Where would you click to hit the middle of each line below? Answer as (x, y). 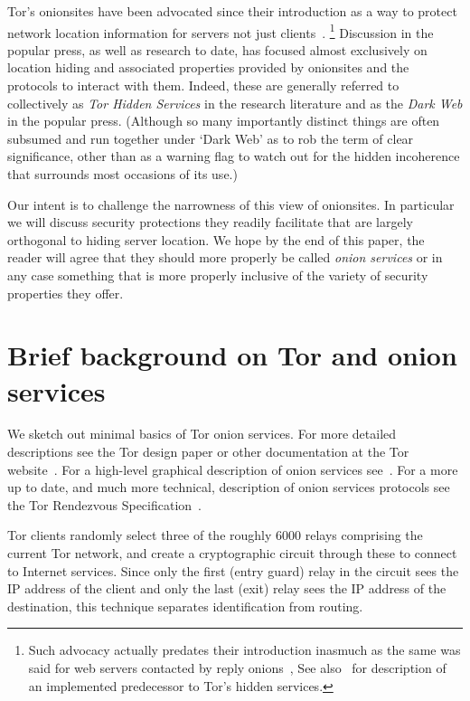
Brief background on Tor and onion (232, 355)
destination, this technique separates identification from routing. (185, 606)
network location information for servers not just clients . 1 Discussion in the (221, 31)
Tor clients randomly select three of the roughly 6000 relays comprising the (215, 535)
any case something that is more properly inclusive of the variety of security (218, 275)
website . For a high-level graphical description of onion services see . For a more (233, 469)
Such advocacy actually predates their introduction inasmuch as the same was (244, 650)
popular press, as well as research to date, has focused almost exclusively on (217, 49)
